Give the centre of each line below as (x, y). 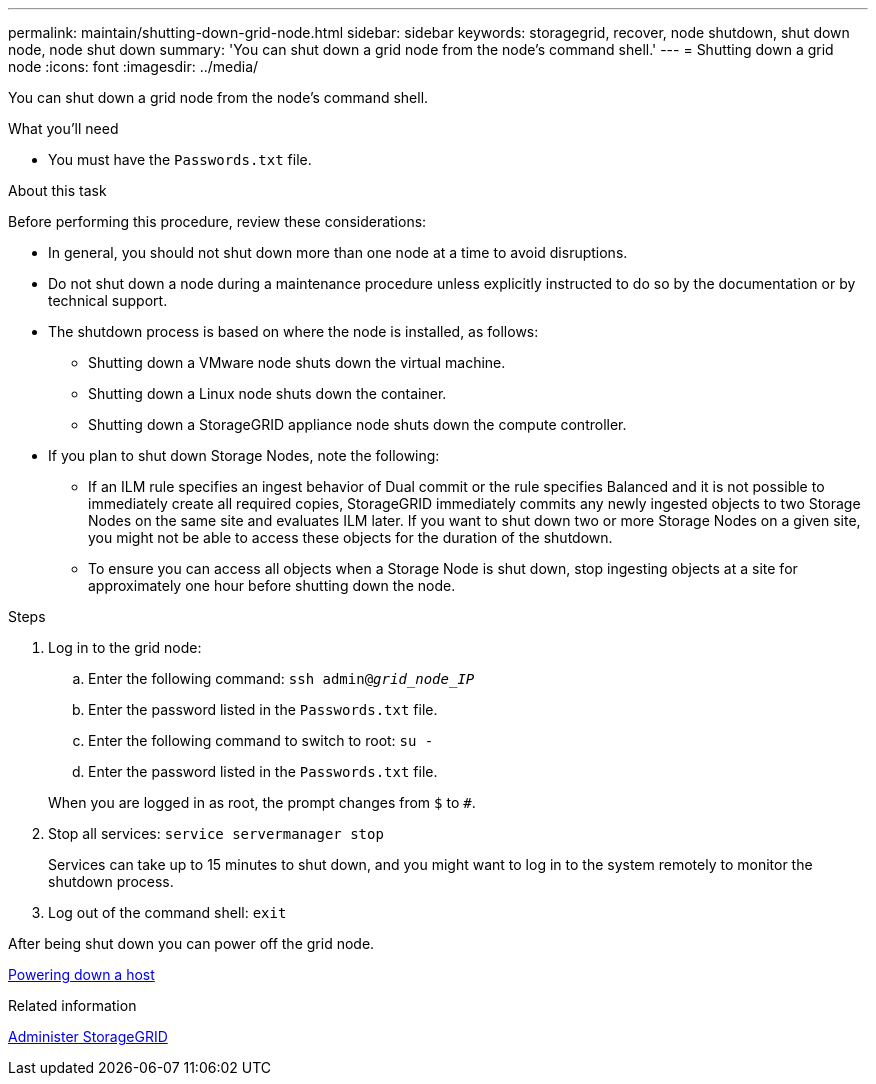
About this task (57, 190)
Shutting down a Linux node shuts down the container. (267, 393)
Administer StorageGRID (88, 1036)
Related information (72, 1005)
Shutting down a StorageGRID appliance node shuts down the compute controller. (357, 424)
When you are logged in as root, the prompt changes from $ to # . (262, 802)
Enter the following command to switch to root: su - (261, 740)
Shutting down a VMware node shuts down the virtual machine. (297, 362)
